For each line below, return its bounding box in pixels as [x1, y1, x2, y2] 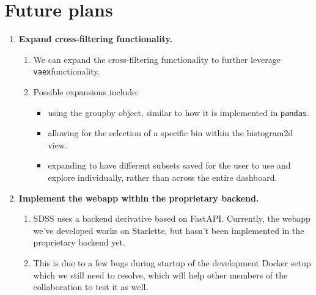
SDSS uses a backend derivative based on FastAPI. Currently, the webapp [33, 212, 310, 225]
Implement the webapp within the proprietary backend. [18, 191, 259, 204]
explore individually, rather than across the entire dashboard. [48, 171, 277, 183]
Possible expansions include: [33, 85, 139, 98]
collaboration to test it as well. [33, 280, 149, 293]
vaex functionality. [33, 65, 100, 78]
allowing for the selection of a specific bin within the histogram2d [48, 126, 293, 139]
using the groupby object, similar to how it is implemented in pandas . [48, 106, 309, 118]
